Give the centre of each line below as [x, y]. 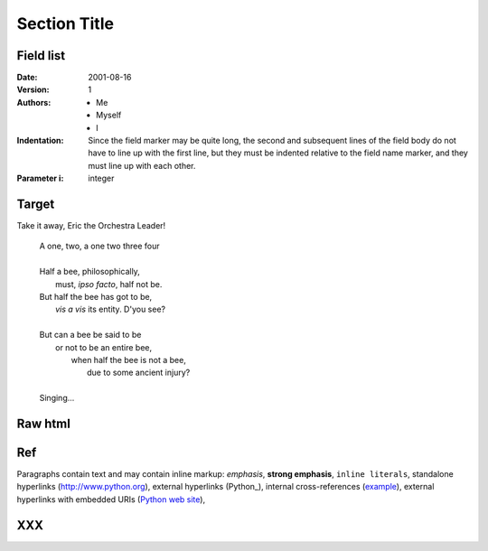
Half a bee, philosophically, [89, 272]
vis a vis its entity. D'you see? [111, 309]
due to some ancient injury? [139, 373]
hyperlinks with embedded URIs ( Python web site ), [111, 499]
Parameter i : [40, 178]
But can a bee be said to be [90, 335]
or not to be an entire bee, [104, 347]
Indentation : [40, 141]
